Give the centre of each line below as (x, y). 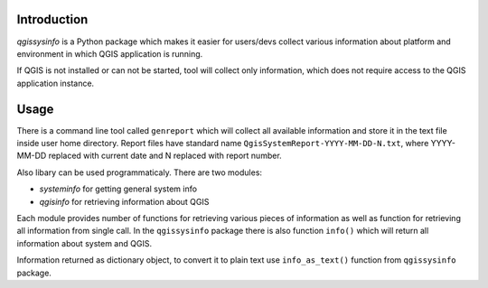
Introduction (52, 19)
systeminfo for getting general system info (118, 189)
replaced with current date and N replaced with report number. (165, 156)
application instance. (56, 83)
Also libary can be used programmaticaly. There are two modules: (139, 172)
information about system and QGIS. (84, 243)
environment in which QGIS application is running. (110, 53)
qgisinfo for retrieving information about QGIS (124, 201)
